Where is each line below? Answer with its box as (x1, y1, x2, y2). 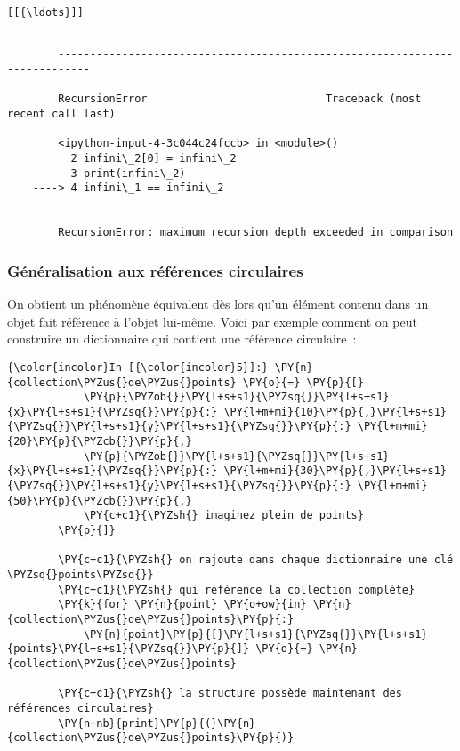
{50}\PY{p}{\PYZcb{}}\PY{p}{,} (7, 494, 192, 507)
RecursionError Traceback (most (58, 93, 422, 106)
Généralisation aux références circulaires (7, 259, 303, 281)
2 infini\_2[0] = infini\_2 (70, 151, 237, 165)
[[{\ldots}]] (7, 6, 84, 19)
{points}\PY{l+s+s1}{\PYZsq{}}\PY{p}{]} (7, 642, 250, 656)
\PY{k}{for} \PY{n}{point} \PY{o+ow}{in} (58, 598, 307, 611)
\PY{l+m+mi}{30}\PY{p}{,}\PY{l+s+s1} (223, 464, 447, 478)
